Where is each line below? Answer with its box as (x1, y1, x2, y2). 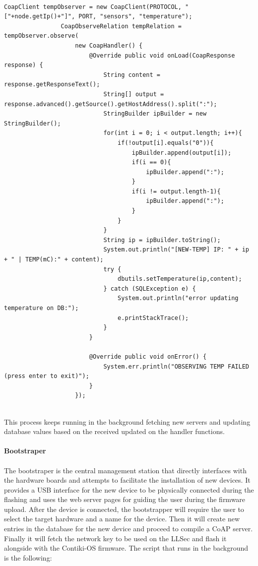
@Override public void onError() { (89, 353, 207, 360)
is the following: (4, 552, 52, 563)
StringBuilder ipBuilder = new (103, 110, 207, 118)
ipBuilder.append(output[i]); (131, 149, 232, 156)
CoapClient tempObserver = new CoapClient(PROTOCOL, (4, 3, 182, 10)
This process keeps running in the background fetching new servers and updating (4, 416, 251, 427)
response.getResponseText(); (4, 81, 100, 88)
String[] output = (103, 90, 164, 98)
